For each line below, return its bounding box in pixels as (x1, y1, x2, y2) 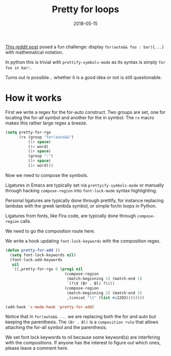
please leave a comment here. (5, 345, 69, 351)
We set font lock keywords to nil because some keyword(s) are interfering (5, 334, 160, 340)
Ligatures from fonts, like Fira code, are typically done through (5, 213, 136, 219)
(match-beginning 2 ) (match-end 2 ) (67, 290, 142, 295)
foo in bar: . (5, 64, 32, 70)
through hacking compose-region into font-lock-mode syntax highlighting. (5, 187, 157, 193)
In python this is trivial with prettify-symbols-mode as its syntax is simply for (5, 59, 165, 65)
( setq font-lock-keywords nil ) (10, 252, 76, 258)
